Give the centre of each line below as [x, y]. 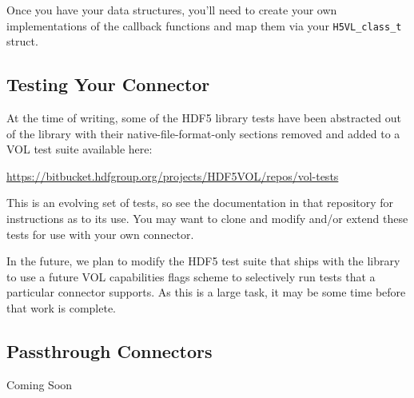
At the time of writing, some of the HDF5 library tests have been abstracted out [204, 118]
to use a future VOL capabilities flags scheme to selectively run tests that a [191, 276]
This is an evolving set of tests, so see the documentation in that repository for [200, 203]
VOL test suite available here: [80, 149]
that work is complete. [61, 307]
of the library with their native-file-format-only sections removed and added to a [203, 133]
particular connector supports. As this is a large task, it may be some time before [206, 292]
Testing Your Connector [108, 84]
